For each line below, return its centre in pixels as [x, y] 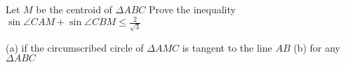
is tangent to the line [227, 47]
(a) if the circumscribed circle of [75, 47]
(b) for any [317, 47]
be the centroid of [74, 9]
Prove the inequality [192, 9]
